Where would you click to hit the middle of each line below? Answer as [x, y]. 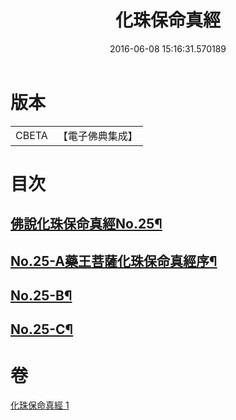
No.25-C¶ [42, 329]
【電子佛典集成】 [97, 136]
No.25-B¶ [41, 296]
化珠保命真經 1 [40, 405]
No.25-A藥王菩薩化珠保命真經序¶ [114, 261]
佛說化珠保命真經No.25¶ [86, 224]
